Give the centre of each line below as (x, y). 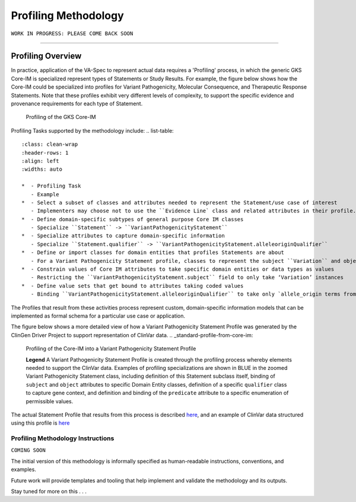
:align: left (40, 161)
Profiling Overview (46, 56)
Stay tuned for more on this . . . (49, 491)
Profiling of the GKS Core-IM (61, 117)
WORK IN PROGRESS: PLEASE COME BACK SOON (72, 33)
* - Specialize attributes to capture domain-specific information (123, 236)
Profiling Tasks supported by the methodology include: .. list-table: (93, 130)
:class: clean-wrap (50, 145)
